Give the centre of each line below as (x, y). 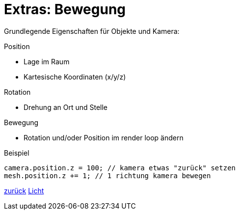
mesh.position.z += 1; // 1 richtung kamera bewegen (107, 175)
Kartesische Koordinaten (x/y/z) (75, 77)
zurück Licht (24, 190)
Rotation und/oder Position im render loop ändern (104, 137)
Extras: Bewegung (65, 9)
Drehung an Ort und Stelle (66, 107)
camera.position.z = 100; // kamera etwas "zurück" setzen (120, 168)
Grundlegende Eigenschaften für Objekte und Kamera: (92, 31)
